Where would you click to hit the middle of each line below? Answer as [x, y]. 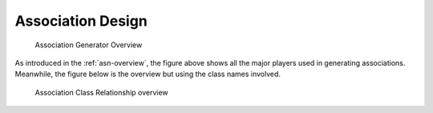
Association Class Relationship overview [101, 92]
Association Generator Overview [89, 45]
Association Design [81, 21]
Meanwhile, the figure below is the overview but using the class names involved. [148, 74]
